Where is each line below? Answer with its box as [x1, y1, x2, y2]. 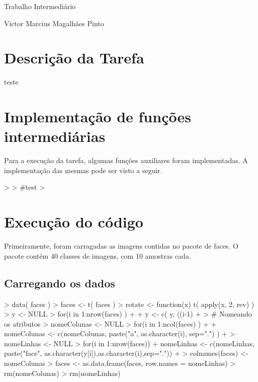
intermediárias [4, 126, 106, 146]
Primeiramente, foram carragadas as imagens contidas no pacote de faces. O [4, 241, 238, 251]
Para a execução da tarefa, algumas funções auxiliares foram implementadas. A [4, 155, 248, 166]
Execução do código [4, 211, 143, 232]
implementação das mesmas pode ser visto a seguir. [4, 165, 162, 175]
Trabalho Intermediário [4, 1, 76, 11]
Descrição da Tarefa [4, 47, 144, 68]
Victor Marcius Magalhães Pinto [4, 18, 104, 28]
